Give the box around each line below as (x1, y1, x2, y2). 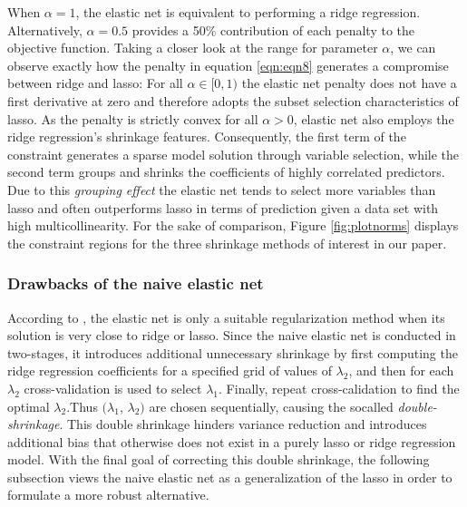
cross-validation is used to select (24, 378, 202, 397)
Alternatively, (7, 20, 83, 39)
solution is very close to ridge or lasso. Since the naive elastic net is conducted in (7, 326, 456, 345)
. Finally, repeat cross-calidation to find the (219, 378, 460, 397)
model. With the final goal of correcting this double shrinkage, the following (7, 450, 430, 469)
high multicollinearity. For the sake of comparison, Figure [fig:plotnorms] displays (7, 216, 459, 235)
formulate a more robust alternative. (7, 485, 209, 504)
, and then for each (348, 361, 454, 380)
